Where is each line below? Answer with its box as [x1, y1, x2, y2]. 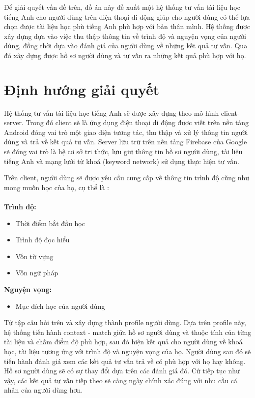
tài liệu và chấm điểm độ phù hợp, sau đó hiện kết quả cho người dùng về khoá [4, 336, 243, 347]
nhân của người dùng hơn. [4, 385, 83, 395]
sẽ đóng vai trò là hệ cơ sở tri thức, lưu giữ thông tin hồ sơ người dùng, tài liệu [4, 146, 243, 157]
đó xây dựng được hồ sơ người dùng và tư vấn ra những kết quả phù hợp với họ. [4, 50, 246, 60]
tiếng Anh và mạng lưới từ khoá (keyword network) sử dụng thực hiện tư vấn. [4, 156, 239, 166]
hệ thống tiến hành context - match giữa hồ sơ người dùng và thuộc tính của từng [4, 327, 252, 337]
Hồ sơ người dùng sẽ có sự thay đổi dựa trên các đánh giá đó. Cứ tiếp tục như [4, 365, 240, 376]
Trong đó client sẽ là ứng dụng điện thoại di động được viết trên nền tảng [26, 117, 249, 128]
